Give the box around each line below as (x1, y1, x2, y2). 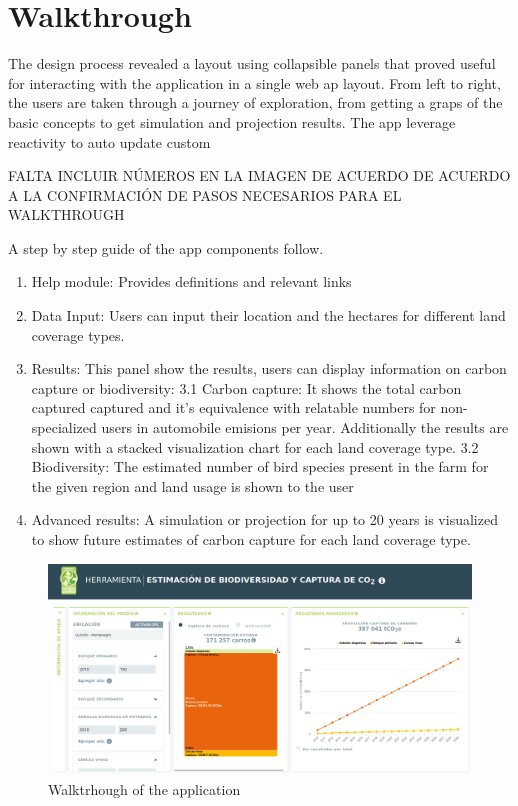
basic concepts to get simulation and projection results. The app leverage (8, 111, 456, 132)
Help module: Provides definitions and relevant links (31, 271, 352, 292)
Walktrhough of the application (48, 778, 241, 799)
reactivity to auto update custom (8, 131, 211, 152)
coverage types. (31, 324, 125, 345)
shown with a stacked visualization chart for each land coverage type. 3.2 (31, 436, 479, 457)
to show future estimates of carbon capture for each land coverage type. (31, 529, 471, 549)
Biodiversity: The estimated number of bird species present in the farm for (31, 456, 489, 477)
